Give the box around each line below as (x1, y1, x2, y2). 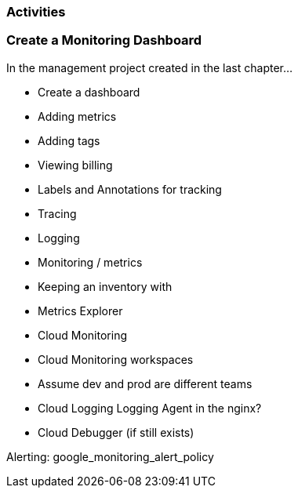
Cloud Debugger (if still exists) (38, 425, 194, 439)
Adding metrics (38, 109, 117, 123)
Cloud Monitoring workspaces (38, 352, 194, 366)
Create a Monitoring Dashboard (6, 32, 202, 49)
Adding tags (38, 133, 100, 147)
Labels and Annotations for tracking (38, 182, 222, 196)
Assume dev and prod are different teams (38, 376, 253, 390)
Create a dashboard (38, 85, 140, 99)
